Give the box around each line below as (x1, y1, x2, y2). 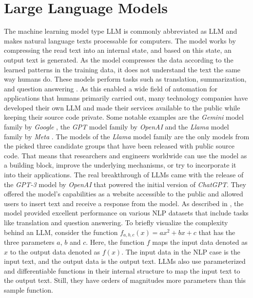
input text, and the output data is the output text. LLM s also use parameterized (4, 256, 246, 266)
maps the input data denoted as (152, 237, 248, 247)
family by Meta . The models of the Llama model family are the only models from (4, 131, 250, 141)
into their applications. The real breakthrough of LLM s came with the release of (4, 170, 244, 180)
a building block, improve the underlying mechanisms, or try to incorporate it (4, 160, 236, 170)
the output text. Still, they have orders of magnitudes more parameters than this (4, 275, 246, 285)
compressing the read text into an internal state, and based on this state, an (4, 45, 232, 55)
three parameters (4, 237, 55, 247)
